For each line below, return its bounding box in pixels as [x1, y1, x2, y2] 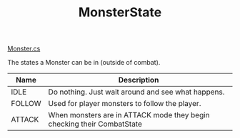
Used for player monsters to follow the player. [48, 99, 201, 109]
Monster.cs [7, 44, 41, 53]
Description [118, 75, 159, 85]
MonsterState [78, 4, 162, 21]
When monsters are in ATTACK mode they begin [48, 110, 210, 120]
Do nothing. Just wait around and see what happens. [48, 87, 225, 97]
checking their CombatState [48, 119, 143, 129]
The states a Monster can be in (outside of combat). [7, 58, 161, 67]
